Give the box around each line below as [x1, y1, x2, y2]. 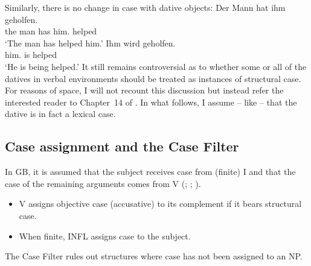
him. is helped [5, 48, 57, 61]
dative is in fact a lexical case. [5, 107, 116, 120]
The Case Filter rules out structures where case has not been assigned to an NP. [5, 250, 303, 262]
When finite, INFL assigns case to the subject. [19, 229, 191, 242]
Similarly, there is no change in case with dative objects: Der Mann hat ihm [5, 1, 286, 13]
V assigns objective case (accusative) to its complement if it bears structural [19, 197, 302, 210]
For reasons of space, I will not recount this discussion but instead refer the [5, 84, 284, 97]
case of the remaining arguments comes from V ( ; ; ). [5, 177, 201, 189]
